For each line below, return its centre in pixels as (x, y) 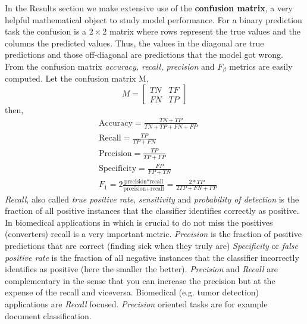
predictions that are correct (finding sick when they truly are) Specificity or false (151, 245)
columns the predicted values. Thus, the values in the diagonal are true (134, 43)
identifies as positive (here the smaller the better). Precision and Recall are (141, 269)
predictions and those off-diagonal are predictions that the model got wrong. (144, 54)
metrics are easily (261, 66)
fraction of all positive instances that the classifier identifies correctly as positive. (152, 211)
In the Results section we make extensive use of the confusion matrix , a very (149, 8)
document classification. (48, 315)
